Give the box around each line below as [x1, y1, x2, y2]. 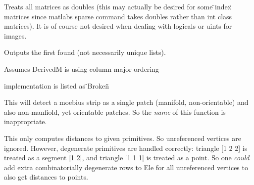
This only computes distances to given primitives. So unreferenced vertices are [4, 133, 241, 143]
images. [4, 30, 27, 41]
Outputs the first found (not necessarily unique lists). [4, 47, 166, 57]
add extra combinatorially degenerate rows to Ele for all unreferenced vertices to [4, 162, 248, 172]
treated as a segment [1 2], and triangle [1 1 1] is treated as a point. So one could [4, 152, 250, 163]
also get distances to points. [4, 172, 88, 182]
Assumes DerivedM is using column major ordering [4, 63, 159, 74]
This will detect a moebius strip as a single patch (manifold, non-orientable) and [4, 97, 249, 107]
